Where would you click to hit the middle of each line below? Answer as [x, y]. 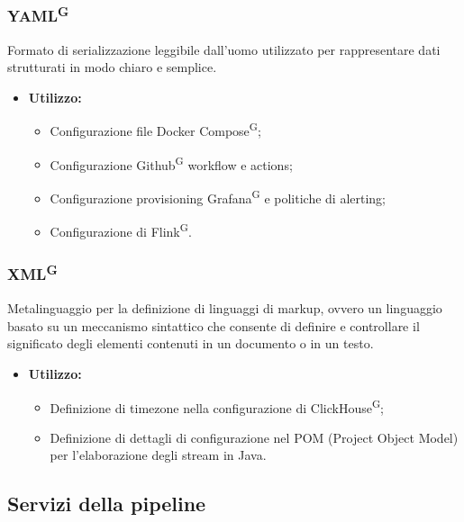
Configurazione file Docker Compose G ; [155, 130]
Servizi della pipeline [107, 504]
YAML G [38, 14]
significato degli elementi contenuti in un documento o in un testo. [191, 343]
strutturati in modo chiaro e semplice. [112, 67]
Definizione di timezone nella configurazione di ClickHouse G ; [217, 406]
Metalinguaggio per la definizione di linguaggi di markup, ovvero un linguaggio [225, 308]
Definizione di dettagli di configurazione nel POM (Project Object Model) [254, 437]
